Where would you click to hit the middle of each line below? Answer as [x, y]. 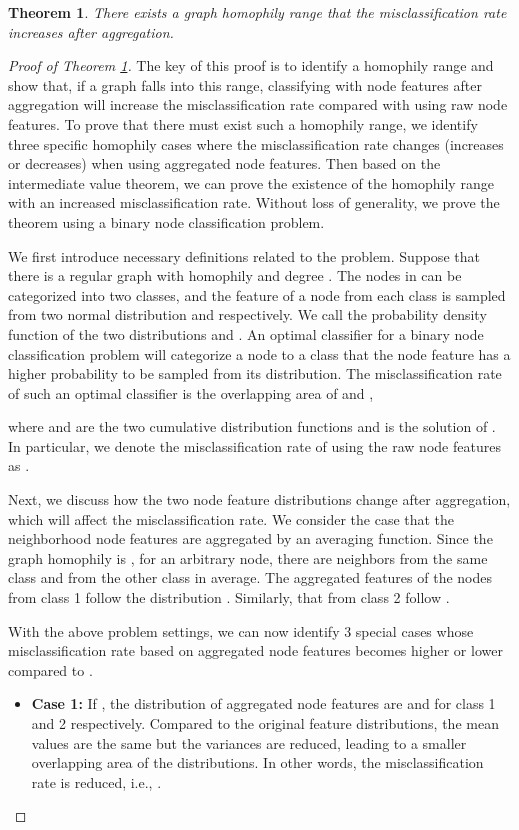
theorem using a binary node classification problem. [166, 221]
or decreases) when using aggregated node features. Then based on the [224, 163]
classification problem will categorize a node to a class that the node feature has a [259, 353]
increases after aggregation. [91, 31]
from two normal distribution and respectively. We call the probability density [247, 314]
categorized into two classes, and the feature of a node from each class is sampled [257, 294]
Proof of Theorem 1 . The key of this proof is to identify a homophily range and [251, 65]
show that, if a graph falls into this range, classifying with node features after [245, 84]
